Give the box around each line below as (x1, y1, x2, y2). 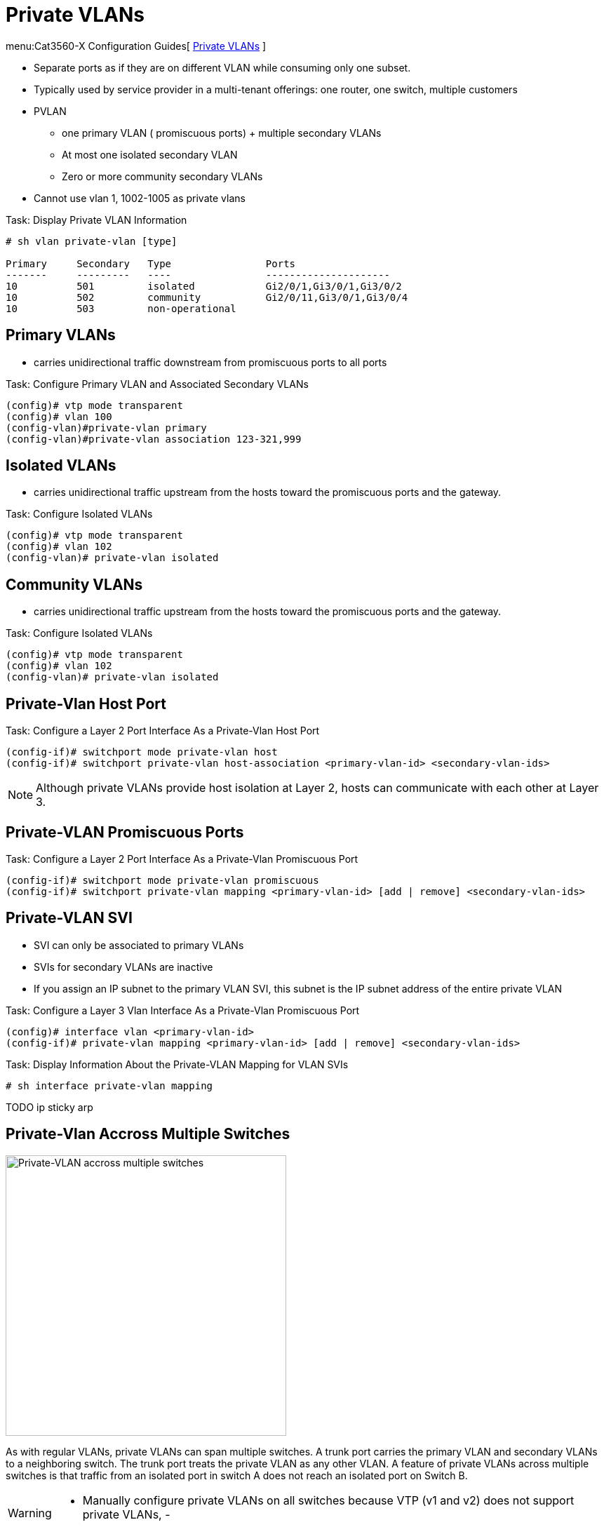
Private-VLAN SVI (6, 909, 133, 927)
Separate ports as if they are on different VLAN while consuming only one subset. (34, 61, 411, 74)
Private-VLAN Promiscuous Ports (6, 823, 244, 841)
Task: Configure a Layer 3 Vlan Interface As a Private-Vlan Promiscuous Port (6, 1004, 360, 1016)
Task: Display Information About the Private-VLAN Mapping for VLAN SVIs (6, 1058, 349, 1070)
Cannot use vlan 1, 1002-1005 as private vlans (34, 191, 246, 204)
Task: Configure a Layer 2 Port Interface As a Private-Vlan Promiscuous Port (6, 852, 358, 865)
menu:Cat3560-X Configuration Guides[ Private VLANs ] (6, 39, 267, 52)
